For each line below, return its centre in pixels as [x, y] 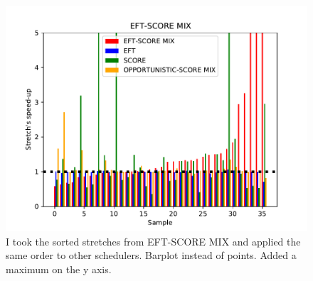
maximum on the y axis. [59, 269]
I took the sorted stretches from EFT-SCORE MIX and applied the [153, 241]
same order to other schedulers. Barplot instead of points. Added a [151, 255]
